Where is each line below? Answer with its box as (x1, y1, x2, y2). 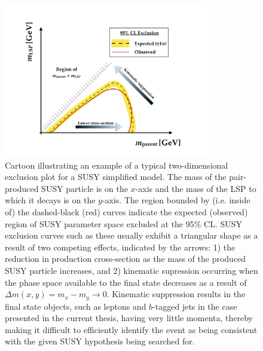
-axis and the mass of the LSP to (135, 182, 256, 194)
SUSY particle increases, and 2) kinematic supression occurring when (5, 264, 258, 276)
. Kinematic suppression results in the (106, 288, 246, 300)
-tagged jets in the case (152, 300, 237, 312)
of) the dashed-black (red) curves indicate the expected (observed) (5, 206, 248, 218)
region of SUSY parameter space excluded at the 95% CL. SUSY (5, 217, 243, 230)
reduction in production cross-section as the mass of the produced (5, 252, 246, 265)
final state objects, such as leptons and (5, 300, 146, 312)
